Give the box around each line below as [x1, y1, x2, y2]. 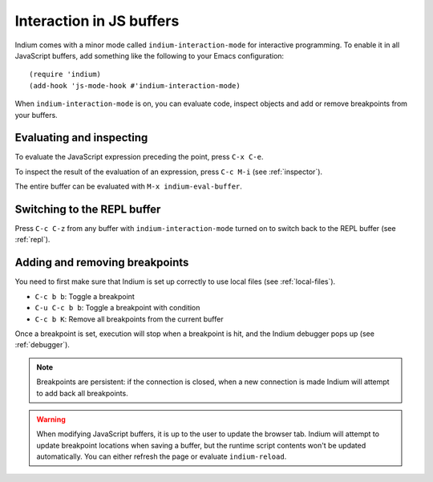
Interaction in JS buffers [14, 12, 180, 30]
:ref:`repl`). [14, 235, 51, 245]
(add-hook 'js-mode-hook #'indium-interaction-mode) [29, 81, 241, 90]
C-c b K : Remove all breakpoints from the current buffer [34, 314, 224, 324]
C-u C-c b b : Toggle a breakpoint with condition [34, 303, 200, 313]
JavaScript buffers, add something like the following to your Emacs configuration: [14, 51, 285, 60]
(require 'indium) [29, 70, 102, 79]
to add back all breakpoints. [36, 388, 128, 398]
